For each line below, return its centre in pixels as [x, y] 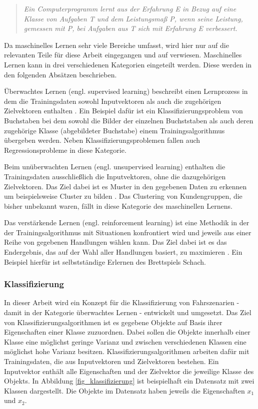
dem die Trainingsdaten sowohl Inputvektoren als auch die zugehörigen [113, 101]
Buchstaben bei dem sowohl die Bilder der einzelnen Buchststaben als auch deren [129, 120]
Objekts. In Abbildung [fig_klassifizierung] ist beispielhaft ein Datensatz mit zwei [129, 381]
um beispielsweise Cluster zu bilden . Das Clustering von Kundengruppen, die [123, 196]
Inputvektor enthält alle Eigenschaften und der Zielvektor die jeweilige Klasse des [129, 371]
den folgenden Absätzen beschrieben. [60, 74]
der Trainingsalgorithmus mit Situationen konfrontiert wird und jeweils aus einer [128, 232]
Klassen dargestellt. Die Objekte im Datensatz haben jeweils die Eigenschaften [124, 390]
